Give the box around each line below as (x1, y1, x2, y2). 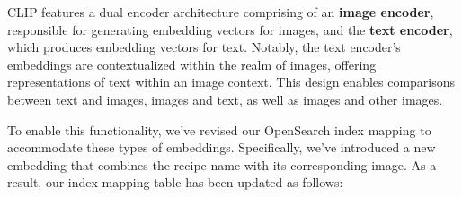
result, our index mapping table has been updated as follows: (7, 173, 343, 192)
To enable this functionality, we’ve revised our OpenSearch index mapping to (7, 120, 431, 139)
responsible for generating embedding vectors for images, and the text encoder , (7, 20, 453, 39)
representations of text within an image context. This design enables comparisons (7, 73, 456, 91)
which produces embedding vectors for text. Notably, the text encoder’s (7, 38, 401, 56)
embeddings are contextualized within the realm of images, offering (7, 55, 377, 73)
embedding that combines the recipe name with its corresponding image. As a (7, 155, 437, 174)
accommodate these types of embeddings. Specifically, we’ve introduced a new (7, 138, 436, 157)
